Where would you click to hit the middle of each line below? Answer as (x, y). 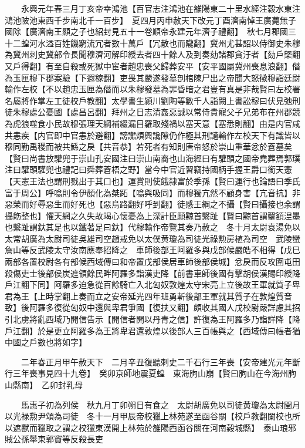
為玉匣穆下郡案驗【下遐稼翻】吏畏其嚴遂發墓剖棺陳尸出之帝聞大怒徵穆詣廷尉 (152, 77)
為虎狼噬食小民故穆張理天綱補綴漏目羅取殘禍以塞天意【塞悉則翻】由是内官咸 (152, 123)
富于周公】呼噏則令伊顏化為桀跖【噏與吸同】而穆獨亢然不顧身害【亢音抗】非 (152, 192)
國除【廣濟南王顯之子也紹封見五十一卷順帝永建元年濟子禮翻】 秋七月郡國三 (150, 31)
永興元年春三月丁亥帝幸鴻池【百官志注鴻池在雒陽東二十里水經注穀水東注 (160, 8)
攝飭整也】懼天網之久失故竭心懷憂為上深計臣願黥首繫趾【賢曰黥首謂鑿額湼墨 (152, 215)
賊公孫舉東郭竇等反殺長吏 (54, 439)
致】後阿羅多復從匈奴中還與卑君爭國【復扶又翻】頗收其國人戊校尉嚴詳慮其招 (152, 307)
